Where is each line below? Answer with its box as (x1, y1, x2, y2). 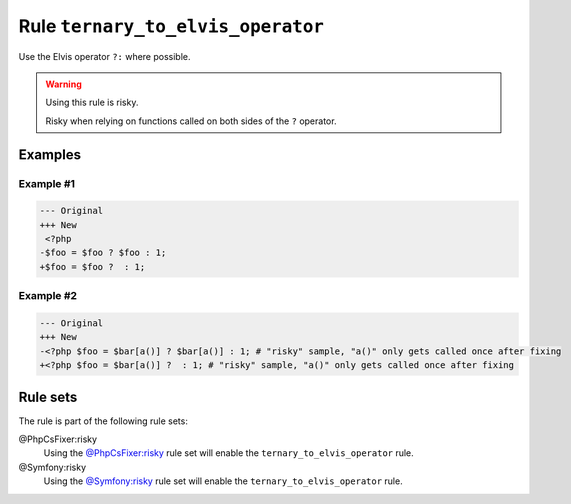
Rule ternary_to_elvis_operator (18, 15, 325, 37)
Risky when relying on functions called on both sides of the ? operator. (45, 115, 337, 127)
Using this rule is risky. (45, 96, 139, 109)
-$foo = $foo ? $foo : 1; (39, 247, 167, 259)
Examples (18, 146, 82, 163)
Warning (45, 78, 82, 90)
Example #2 (18, 289, 78, 303)
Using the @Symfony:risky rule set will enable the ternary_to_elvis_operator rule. (43, 475, 404, 487)
